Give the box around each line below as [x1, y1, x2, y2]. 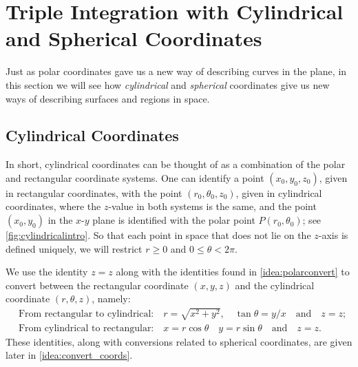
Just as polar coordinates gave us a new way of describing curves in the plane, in [6, 64, 347, 78]
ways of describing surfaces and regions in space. [6, 91, 210, 105]
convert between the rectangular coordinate [6, 277, 189, 292]
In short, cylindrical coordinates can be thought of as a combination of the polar [6, 157, 346, 171]
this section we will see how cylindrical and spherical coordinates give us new [6, 77, 330, 92]
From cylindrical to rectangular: [18, 323, 154, 333]
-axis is [318, 228, 348, 242]
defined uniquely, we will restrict [6, 241, 143, 255]
